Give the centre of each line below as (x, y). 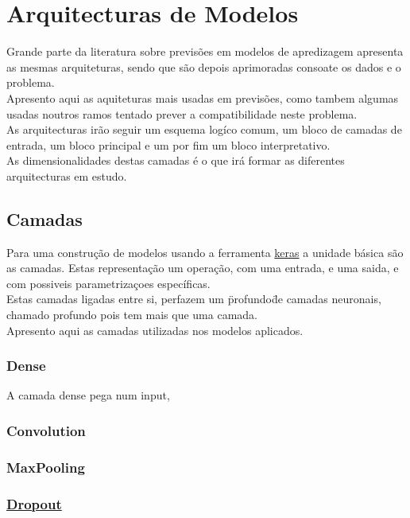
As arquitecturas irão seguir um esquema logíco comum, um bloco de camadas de (204, 129)
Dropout (34, 503)
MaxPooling (46, 467)
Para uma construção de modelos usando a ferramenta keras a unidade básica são (205, 252)
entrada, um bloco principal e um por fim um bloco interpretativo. (168, 144)
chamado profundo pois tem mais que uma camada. (132, 315)
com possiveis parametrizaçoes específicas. (108, 283)
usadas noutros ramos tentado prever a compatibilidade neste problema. (182, 113)
